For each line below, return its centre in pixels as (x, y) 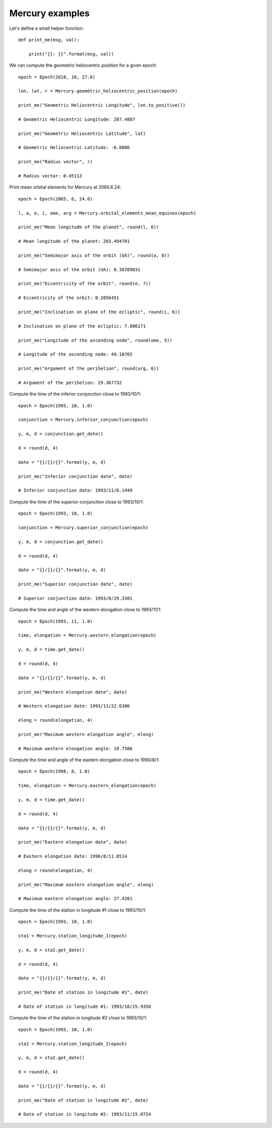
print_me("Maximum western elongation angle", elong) (86, 734)
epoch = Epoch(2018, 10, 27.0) (57, 77)
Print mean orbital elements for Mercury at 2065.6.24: (65, 187)
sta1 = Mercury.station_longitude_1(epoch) (73, 936)
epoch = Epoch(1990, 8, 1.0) (54, 771)
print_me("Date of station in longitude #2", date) (83, 1100)
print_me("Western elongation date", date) (73, 692)
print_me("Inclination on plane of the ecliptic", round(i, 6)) (99, 312)
